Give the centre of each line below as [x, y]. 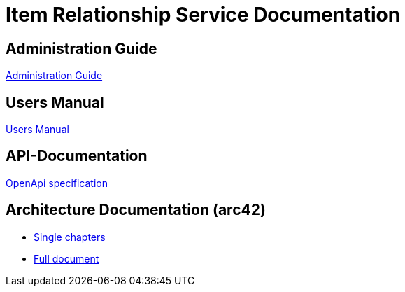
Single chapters [70, 237]
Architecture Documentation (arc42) [136, 210]
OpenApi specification [57, 183]
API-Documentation [77, 156]
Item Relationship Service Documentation [203, 15]
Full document [66, 258]
